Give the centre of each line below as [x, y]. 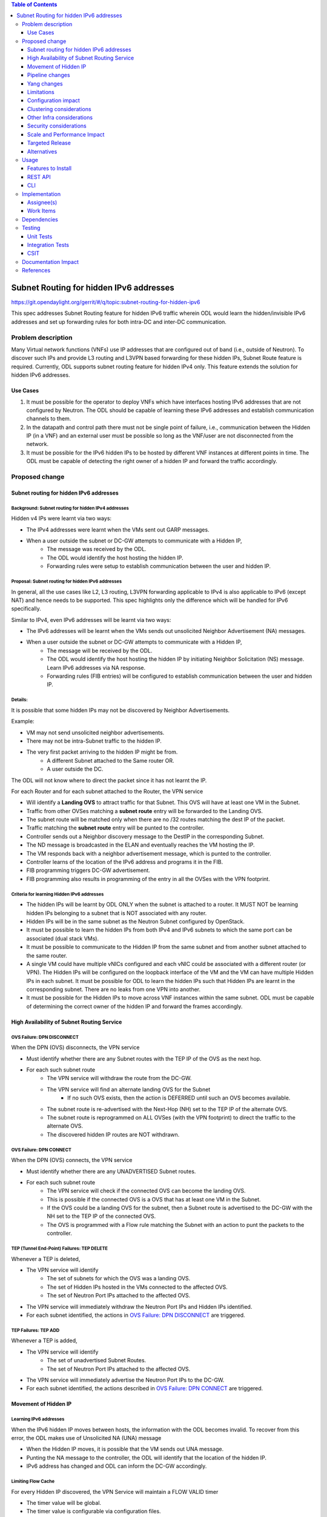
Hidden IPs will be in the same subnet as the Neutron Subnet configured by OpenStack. [135, 921]
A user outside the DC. [75, 769]
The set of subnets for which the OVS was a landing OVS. [119, 1279]
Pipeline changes [49, 75]
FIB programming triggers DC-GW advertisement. [88, 870]
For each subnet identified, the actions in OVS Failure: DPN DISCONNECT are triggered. [136, 1315]
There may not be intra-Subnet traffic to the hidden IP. [94, 741]
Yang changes [45, 83]
